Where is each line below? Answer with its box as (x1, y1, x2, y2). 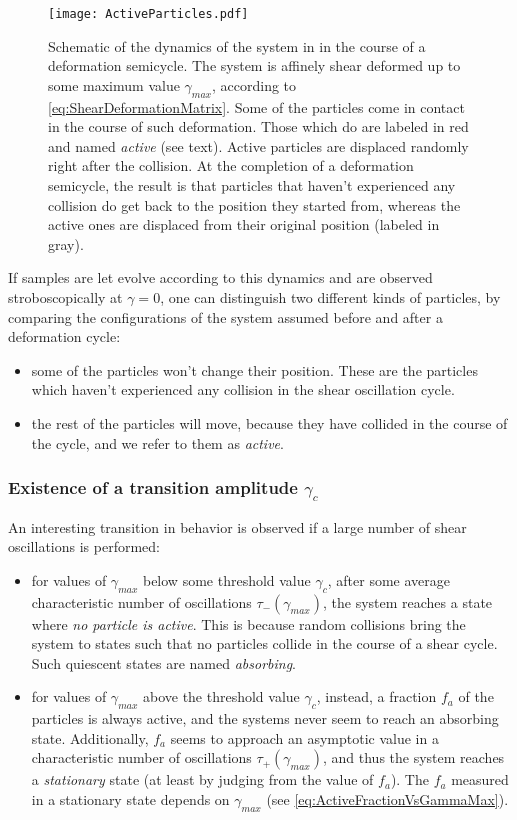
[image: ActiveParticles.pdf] (48, 7, 249, 21)
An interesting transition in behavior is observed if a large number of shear (8, 516, 467, 537)
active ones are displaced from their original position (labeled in (48, 214, 440, 235)
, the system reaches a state (322, 591, 493, 612)
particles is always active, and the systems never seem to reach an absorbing (31, 708, 499, 729)
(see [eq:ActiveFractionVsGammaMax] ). (266, 789, 509, 810)
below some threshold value (142, 569, 311, 590)
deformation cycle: (8, 326, 121, 347)
